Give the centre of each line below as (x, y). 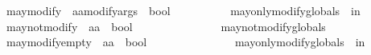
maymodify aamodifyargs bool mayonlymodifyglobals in (183, 10)
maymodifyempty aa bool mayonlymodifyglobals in (185, 42)
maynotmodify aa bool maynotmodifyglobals (166, 26)
